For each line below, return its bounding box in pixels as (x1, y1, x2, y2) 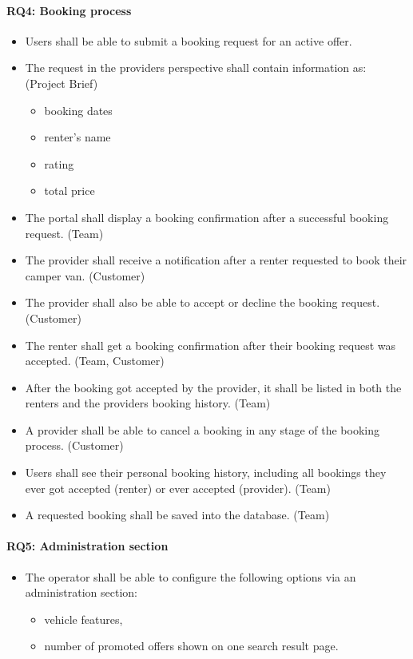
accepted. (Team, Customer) (25, 352, 165, 369)
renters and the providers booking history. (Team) (25, 395, 271, 411)
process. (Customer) (25, 437, 124, 454)
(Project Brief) (25, 74, 98, 91)
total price (44, 182, 95, 199)
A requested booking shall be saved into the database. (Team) (25, 506, 330, 523)
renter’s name (44, 129, 111, 145)
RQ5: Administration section (6, 538, 169, 554)
